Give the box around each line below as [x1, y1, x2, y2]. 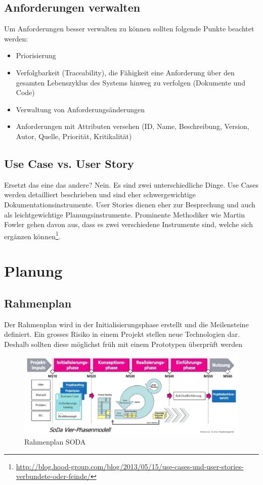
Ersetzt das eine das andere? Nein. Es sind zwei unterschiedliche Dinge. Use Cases [4, 179, 258, 190]
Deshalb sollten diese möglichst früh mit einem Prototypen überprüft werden [4, 338, 243, 349]
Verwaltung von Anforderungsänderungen [16, 104, 145, 114]
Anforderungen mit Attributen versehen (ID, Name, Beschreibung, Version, [16, 121, 249, 131]
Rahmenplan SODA [24, 436, 86, 447]
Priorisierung [16, 50, 56, 61]
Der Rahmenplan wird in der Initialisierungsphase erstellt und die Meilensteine [4, 319, 249, 329]
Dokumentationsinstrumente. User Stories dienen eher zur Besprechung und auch [4, 199, 255, 209]
